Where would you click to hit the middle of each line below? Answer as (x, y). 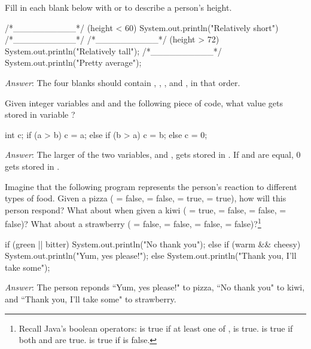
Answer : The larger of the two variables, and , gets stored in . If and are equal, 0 (153, 154)
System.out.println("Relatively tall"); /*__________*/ (113, 50)
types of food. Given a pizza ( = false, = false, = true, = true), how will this (146, 198)
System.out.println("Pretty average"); (73, 62)
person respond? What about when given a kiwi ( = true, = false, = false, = (146, 209)
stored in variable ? (40, 114)
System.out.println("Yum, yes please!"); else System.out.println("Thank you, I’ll (151, 255)
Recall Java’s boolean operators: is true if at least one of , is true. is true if (156, 328)
